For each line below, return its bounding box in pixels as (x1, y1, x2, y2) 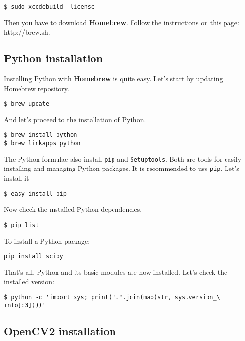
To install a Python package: (4, 235, 90, 246)
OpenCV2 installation (4, 323, 116, 338)
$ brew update (4, 100, 50, 108)
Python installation (4, 51, 103, 66)
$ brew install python (4, 132, 77, 139)
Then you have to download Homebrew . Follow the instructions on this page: (4, 17, 239, 27)
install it (4, 173, 29, 183)
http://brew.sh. (4, 27, 50, 37)
